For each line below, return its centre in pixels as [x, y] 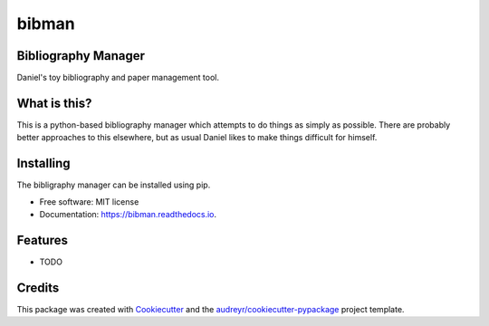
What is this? [54, 103]
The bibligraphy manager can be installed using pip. [114, 185]
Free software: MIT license [89, 201]
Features [42, 240]
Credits [38, 288]
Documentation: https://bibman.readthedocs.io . [128, 215]
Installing [44, 163]
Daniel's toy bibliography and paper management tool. [118, 78]
